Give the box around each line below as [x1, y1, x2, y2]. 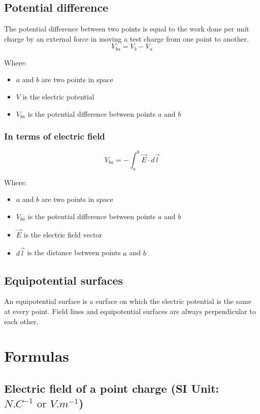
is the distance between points [27, 247, 121, 258]
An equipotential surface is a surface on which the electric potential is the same [4, 296, 251, 306]
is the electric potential [22, 91, 94, 102]
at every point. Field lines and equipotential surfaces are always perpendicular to [4, 305, 256, 316]
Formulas [4, 346, 70, 366]
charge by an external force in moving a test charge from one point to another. [4, 33, 249, 44]
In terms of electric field [4, 130, 105, 143]
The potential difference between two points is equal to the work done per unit [4, 23, 249, 34]
